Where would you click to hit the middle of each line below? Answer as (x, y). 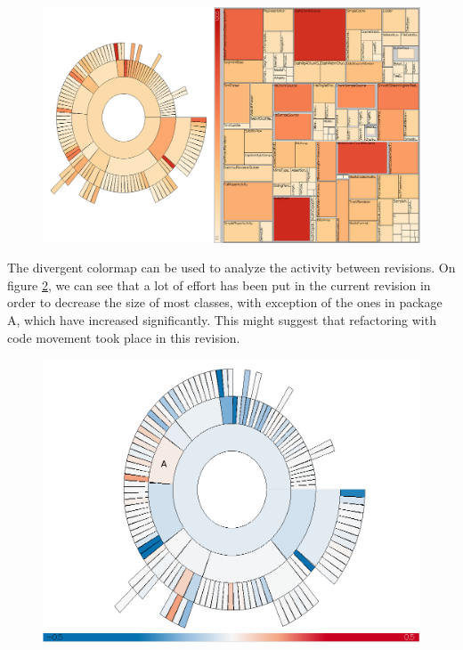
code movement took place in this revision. (124, 337)
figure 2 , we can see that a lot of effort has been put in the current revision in (219, 284)
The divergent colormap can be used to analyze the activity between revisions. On (231, 268)
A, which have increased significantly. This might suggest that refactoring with (222, 319)
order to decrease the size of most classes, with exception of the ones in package (225, 302)
